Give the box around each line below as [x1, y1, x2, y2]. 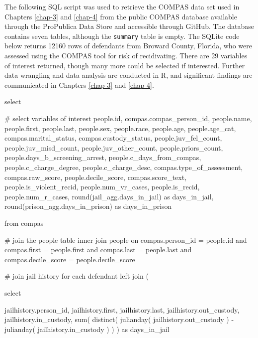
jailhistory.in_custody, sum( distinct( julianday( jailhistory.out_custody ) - [4, 314, 234, 325]
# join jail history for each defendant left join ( [4, 271, 149, 281]
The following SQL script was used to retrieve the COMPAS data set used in [4, 1, 240, 11]
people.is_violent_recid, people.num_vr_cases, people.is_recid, [4, 181, 200, 192]
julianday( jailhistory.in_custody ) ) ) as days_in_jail [4, 324, 170, 334]
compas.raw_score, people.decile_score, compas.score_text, [4, 171, 187, 182]
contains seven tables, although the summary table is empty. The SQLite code [4, 30, 240, 41]
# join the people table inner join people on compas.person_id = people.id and [4, 234, 247, 245]
